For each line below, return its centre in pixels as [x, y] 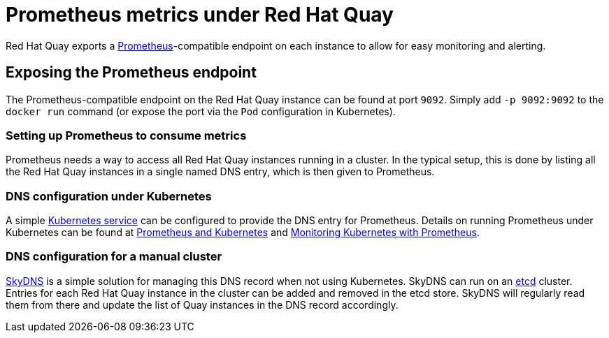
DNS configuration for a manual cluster [114, 257]
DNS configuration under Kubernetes [109, 196]
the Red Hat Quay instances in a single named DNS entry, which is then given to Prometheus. [220, 172]
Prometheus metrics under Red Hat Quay [200, 15]
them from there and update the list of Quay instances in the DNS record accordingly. [202, 304]
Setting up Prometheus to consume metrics [126, 135]
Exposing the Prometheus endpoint [131, 73]
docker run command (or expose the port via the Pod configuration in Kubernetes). [201, 111]
